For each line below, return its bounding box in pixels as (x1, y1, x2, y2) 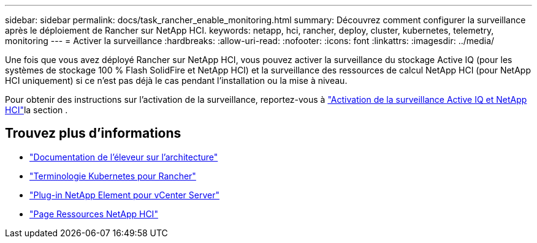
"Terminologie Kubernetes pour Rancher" (29, 170, 196, 181)
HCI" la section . (5, 105, 68, 115)
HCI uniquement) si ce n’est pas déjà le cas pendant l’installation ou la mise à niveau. (5, 75, 348, 86)
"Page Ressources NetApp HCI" (29, 208, 158, 219)
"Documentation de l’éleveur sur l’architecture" (29, 151, 218, 162)
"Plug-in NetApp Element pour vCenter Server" (29, 189, 219, 200)
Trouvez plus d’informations (5, 125, 181, 141)
